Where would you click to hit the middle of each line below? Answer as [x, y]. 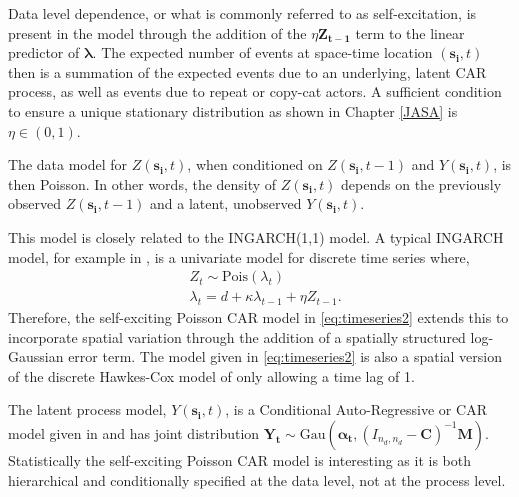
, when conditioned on [255, 164]
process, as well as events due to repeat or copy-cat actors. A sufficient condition [255, 91]
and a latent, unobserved [226, 203]
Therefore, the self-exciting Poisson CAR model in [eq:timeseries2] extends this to [258, 316]
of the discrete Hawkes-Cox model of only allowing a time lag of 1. [211, 375]
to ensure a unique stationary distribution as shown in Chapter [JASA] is [233, 110]
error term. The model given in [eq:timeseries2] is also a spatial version [285, 356]
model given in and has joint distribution [134, 432]
